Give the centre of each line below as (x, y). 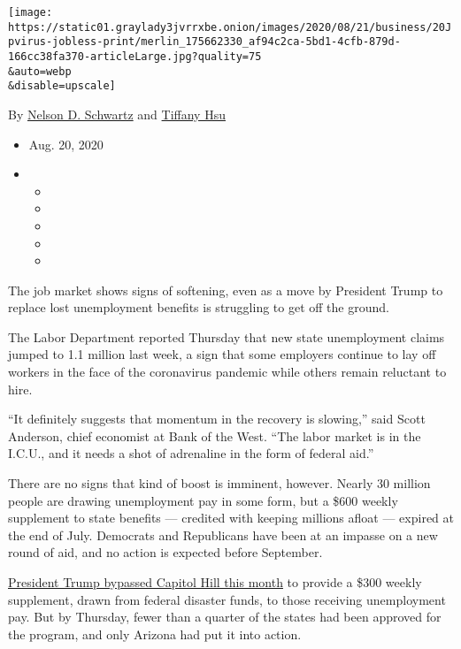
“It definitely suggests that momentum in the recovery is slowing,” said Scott (217, 419)
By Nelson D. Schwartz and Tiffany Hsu (117, 114)
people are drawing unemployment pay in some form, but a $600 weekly (203, 500)
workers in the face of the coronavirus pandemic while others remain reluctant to (227, 372)
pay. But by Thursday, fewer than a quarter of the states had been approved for (225, 617)
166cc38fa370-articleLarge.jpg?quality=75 (135, 56)
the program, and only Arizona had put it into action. (155, 634)
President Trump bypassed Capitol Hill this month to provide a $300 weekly (215, 582)
